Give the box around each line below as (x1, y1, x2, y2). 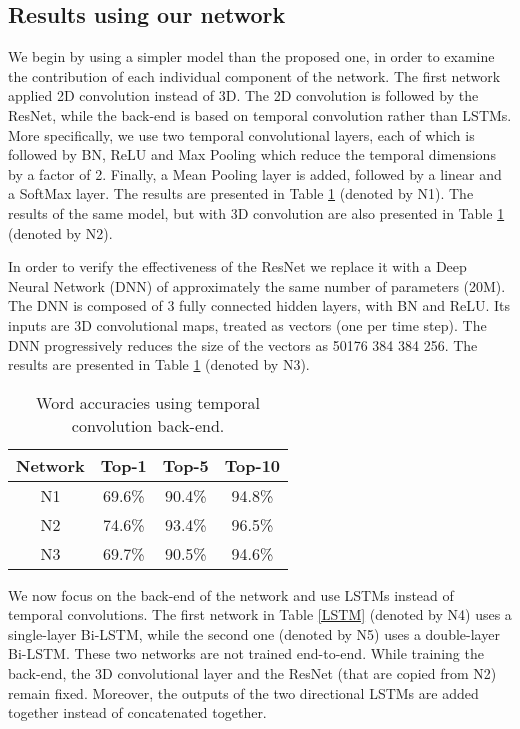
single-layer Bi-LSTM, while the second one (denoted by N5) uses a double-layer (8, 623, 500, 644)
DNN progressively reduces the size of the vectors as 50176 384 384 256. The (8, 334, 478, 355)
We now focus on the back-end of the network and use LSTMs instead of (8, 584, 454, 605)
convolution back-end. (71, 413, 225, 437)
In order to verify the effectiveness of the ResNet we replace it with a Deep (8, 256, 467, 277)
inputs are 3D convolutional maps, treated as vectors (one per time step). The (8, 314, 487, 335)
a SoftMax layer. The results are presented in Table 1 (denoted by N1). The (8, 183, 474, 204)
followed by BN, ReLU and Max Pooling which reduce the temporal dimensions (8, 144, 496, 165)
